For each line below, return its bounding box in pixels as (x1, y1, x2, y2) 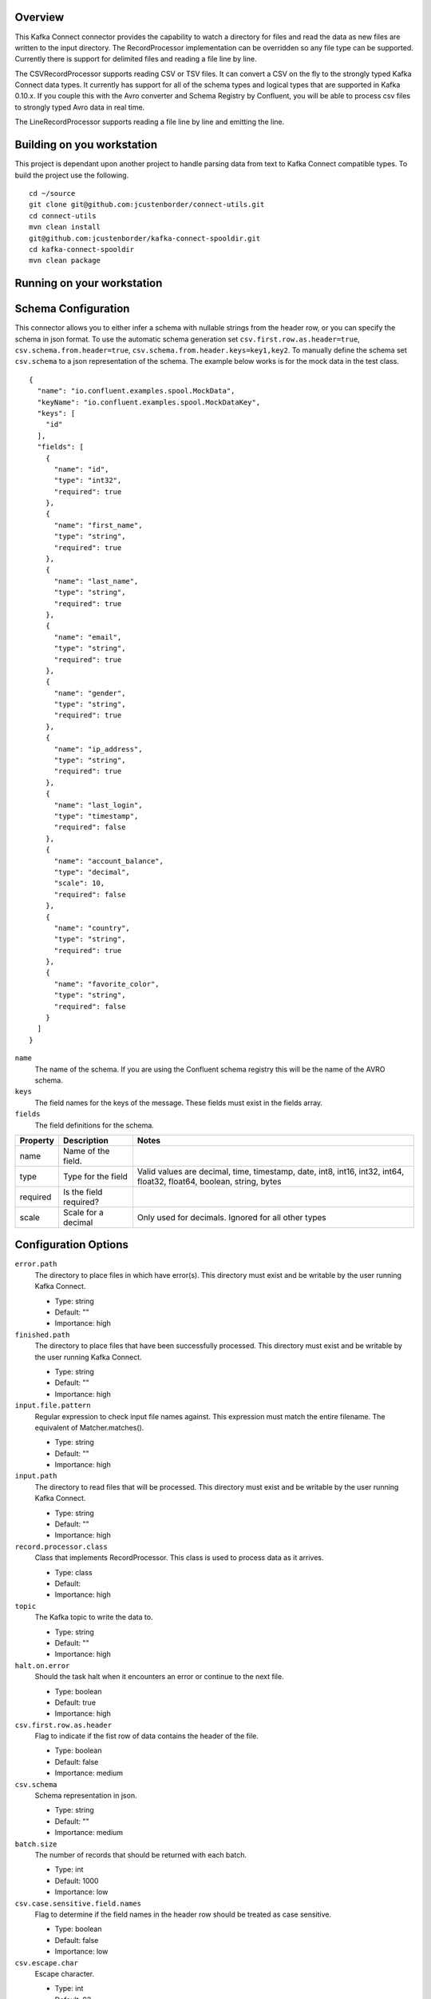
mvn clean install (29, 222, 101, 232)
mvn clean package (29, 256, 101, 265)
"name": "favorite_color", (53, 980, 160, 988)
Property (19, 1135, 55, 1146)
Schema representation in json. (34, 1791, 137, 1801)
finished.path (14, 1330, 70, 1339)
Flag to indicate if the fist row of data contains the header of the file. (34, 1731, 259, 1741)
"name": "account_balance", (53, 856, 164, 865)
